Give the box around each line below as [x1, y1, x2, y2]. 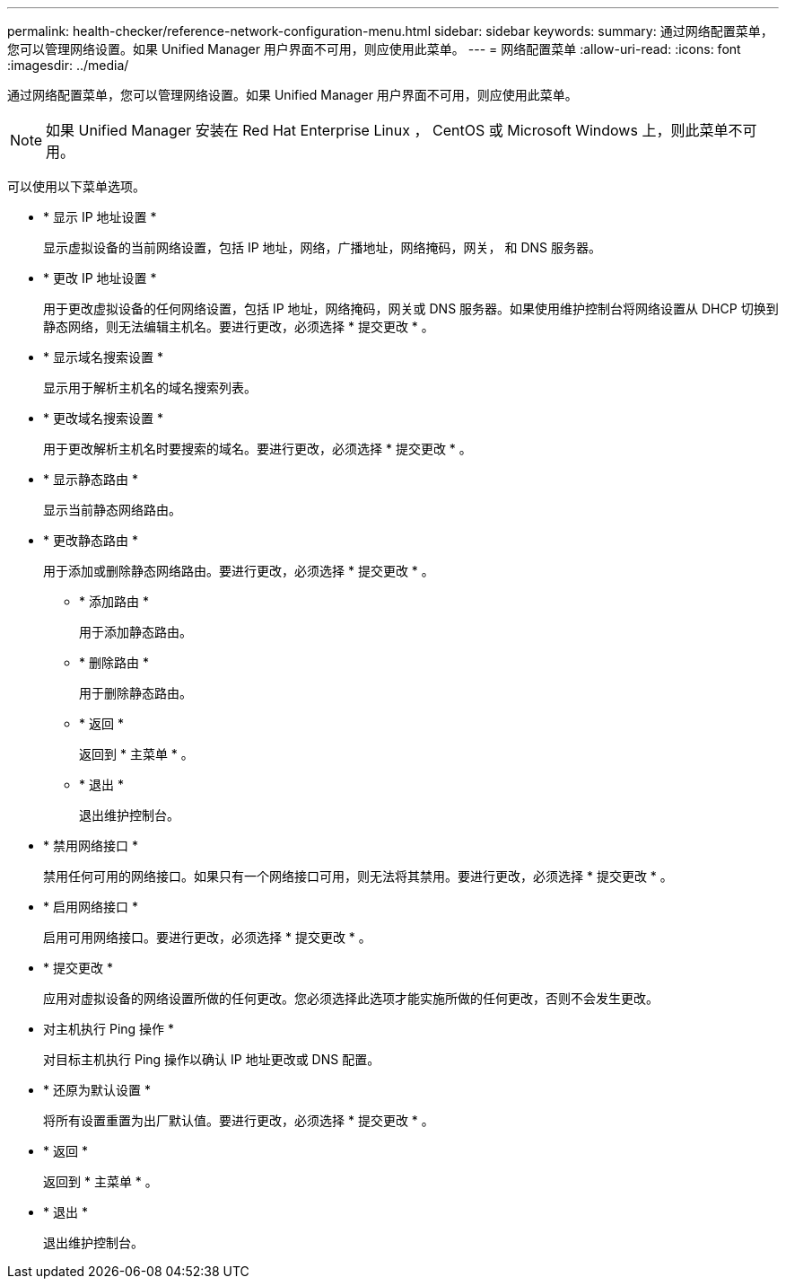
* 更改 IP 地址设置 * [43, 270, 157, 286]
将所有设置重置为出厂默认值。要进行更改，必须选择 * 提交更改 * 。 [43, 1113, 434, 1128]
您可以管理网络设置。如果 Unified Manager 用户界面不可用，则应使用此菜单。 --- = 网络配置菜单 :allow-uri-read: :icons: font [7, 41, 741, 57]
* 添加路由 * [79, 594, 149, 609]
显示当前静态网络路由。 [43, 502, 181, 517]
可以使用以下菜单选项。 [7, 179, 145, 194]
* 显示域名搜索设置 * [43, 349, 163, 365]
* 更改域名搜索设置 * [43, 410, 163, 426]
